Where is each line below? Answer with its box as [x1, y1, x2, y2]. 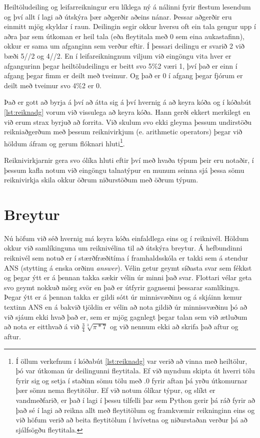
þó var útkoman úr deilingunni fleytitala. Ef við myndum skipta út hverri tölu [15, 365, 255, 376]
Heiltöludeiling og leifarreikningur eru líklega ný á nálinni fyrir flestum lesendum [4, 2, 251, 12]
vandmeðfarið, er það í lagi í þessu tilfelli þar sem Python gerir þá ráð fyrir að [15, 395, 255, 405]
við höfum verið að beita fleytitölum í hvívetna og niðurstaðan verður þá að [15, 414, 247, 425]
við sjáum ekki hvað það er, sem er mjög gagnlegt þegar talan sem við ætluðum [4, 311, 247, 322]
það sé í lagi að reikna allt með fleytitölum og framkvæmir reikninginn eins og [15, 404, 255, 415]
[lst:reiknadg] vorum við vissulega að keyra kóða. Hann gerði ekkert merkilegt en [4, 106, 250, 117]
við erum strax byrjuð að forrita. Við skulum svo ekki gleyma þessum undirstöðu [4, 116, 251, 127]
